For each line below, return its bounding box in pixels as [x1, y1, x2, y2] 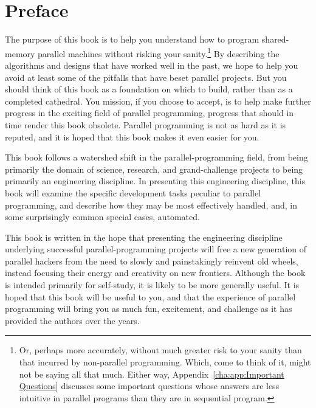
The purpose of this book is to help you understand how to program [5, 33, 259, 46]
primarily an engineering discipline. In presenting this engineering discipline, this [5, 175, 306, 187]
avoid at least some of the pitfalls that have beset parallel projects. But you [5, 71, 287, 83]
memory [5, 47, 35, 60]
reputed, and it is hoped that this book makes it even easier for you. [5, 130, 259, 143]
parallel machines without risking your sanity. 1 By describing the [38, 45, 280, 60]
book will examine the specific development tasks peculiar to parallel [5, 186, 261, 199]
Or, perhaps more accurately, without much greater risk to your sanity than [19, 344, 302, 356]
